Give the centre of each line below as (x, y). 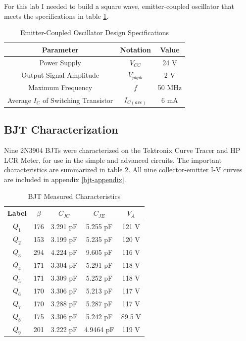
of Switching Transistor (78, 100)
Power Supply (60, 62)
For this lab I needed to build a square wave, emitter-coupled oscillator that (119, 6)
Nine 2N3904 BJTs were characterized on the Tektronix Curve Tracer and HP (122, 150)
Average (19, 100)
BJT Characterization (61, 129)
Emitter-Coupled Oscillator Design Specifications (95, 32)
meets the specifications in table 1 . (56, 16)
